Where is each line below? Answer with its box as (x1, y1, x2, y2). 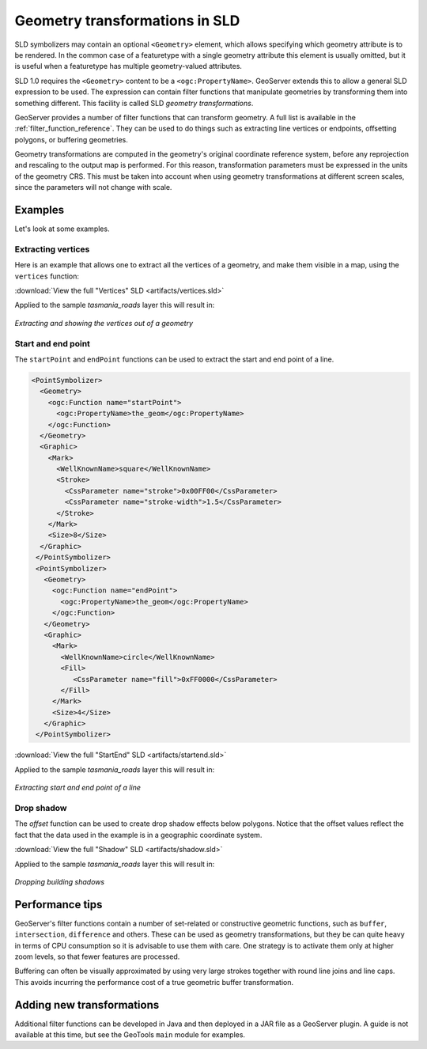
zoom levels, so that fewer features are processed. (14, 952, 180, 961)
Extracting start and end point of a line (14, 783, 142, 793)
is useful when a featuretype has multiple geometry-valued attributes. (14, 62, 243, 71)
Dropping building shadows (14, 877, 105, 886)
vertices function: (14, 271, 79, 281)
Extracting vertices (14, 244, 90, 255)
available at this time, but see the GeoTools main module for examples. (14, 1030, 245, 1040)
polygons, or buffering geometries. (14, 134, 128, 144)
